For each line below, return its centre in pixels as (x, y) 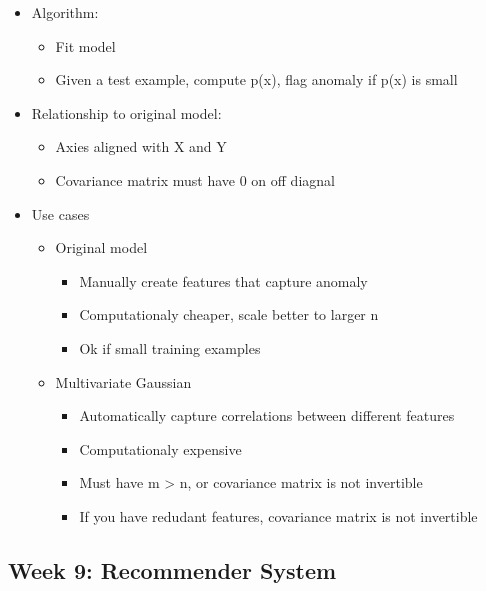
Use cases (60, 213)
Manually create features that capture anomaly (223, 280)
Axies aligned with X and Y (141, 146)
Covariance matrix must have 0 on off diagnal (195, 179)
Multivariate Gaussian (123, 381)
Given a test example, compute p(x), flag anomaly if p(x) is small (256, 79)
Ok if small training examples (170, 347)
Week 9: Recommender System (172, 569)
